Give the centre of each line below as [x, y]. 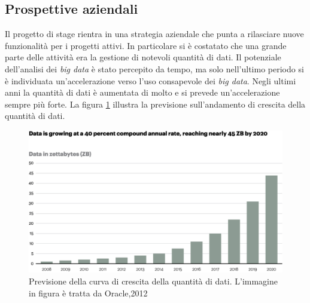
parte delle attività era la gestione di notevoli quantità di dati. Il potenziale [143, 57]
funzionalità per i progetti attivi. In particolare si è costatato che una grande [146, 45]
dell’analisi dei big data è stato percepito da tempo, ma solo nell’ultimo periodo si [154, 68]
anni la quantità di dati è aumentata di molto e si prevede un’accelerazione [142, 92]
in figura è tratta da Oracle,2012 [88, 293]
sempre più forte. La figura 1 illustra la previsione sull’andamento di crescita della [155, 104]
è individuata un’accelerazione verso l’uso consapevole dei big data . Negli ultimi [151, 80]
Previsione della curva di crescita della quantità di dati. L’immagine [154, 281]
